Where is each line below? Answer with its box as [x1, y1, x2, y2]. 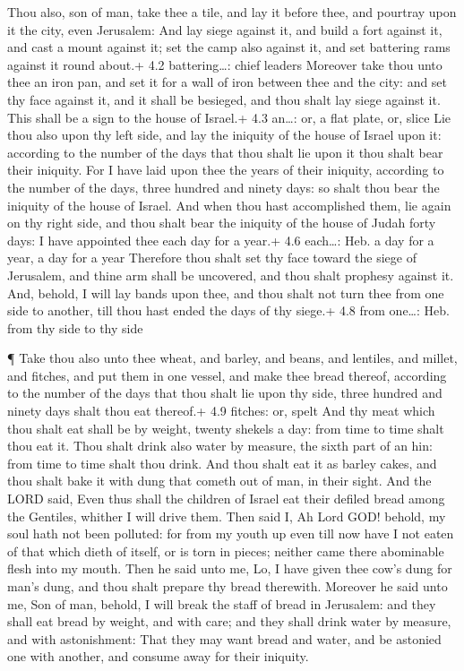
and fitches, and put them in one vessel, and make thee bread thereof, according [7, 366, 447, 384]
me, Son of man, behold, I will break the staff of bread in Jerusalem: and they [7, 594, 436, 613]
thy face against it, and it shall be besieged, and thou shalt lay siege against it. [7, 90, 441, 108]
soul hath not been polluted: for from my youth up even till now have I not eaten [7, 524, 454, 543]
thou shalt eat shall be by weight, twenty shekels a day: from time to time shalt [7, 418, 444, 437]
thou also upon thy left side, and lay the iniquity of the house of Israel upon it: [7, 125, 442, 144]
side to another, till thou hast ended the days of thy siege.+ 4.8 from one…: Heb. [7, 301, 450, 320]
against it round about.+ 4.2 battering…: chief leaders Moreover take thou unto [7, 55, 443, 73]
